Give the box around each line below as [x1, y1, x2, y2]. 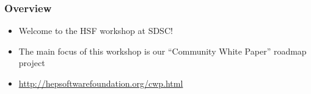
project [18, 56, 45, 69]
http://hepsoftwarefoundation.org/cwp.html [18, 77, 183, 89]
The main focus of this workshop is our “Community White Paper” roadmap [18, 44, 307, 57]
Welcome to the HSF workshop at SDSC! [18, 24, 173, 37]
